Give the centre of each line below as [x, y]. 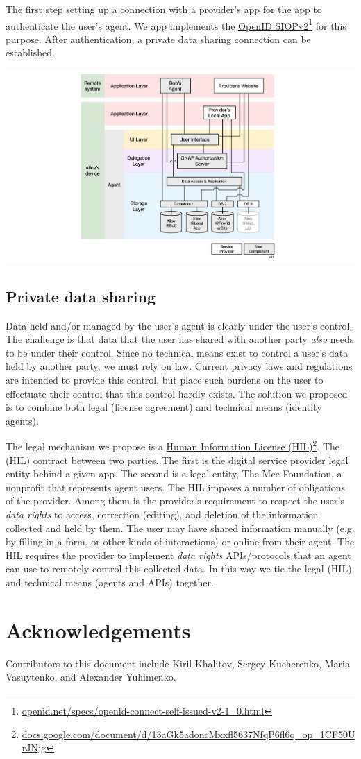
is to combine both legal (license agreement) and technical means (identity [164, 407]
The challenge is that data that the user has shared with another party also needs [180, 339]
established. [30, 52]
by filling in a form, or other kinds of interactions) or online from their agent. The [180, 541]
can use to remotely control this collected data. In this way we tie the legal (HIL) [179, 569]
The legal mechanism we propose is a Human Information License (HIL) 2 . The [173, 445]
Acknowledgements [98, 630]
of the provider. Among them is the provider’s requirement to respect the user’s [175, 501]
